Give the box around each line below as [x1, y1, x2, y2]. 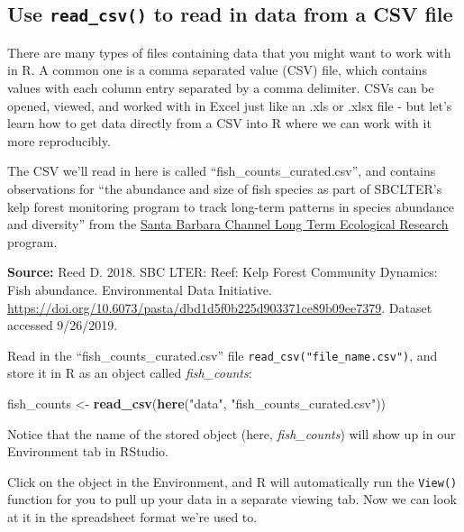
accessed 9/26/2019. [7, 316, 118, 335]
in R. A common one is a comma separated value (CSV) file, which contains [7, 60, 427, 79]
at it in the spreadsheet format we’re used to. [7, 507, 258, 526]
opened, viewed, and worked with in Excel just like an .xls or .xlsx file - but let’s [7, 96, 452, 115]
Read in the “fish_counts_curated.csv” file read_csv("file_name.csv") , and [7, 345, 438, 364]
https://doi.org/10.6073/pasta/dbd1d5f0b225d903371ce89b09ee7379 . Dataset [7, 298, 432, 316]
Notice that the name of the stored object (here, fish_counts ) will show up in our [7, 424, 456, 443]
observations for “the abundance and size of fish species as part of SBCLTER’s [7, 179, 442, 197]
